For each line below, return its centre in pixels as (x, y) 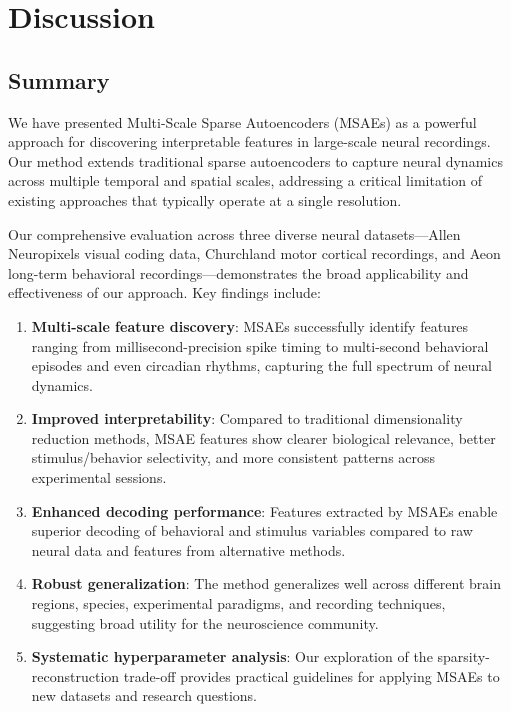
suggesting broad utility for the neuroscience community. (205, 622)
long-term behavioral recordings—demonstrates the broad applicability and (238, 272)
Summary (59, 79)
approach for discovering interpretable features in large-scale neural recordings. (249, 141)
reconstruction (75, 675)
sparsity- (463, 656)
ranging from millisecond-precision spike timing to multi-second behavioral (260, 345)
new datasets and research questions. (144, 695)
